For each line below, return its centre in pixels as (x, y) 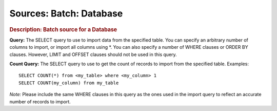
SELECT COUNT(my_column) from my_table (69, 83)
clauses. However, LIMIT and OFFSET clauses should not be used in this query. (93, 54)
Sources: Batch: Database (66, 13)
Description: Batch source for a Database (63, 29)
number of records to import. (40, 101)
